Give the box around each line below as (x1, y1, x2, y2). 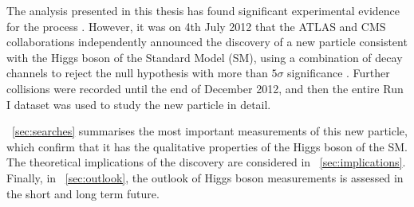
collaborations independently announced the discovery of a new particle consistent (6, 33, 408, 50)
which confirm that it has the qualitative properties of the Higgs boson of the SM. (6, 138, 408, 154)
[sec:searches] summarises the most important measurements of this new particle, (12, 123, 408, 139)
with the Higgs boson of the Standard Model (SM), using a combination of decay (6, 49, 403, 65)
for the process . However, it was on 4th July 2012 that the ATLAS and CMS (6, 18, 386, 34)
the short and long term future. (6, 185, 160, 201)
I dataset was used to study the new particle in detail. (6, 96, 271, 112)
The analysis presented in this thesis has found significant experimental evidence (6, 2, 400, 18)
